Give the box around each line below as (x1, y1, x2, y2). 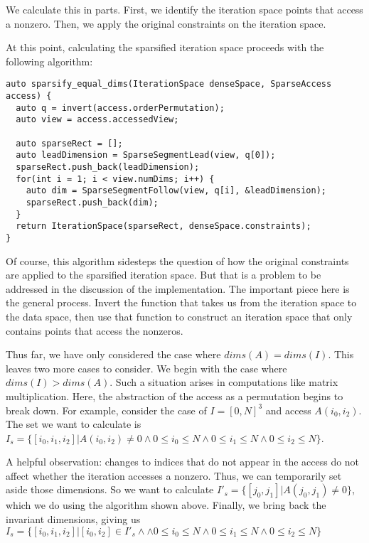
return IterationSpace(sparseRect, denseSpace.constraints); (16, 221, 311, 232)
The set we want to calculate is (6, 416, 141, 431)
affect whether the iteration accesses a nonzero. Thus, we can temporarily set (6, 468, 342, 483)
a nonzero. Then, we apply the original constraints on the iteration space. (6, 16, 326, 31)
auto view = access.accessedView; (16, 114, 179, 125)
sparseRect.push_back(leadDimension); (16, 161, 200, 172)
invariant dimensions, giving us (6, 512, 141, 527)
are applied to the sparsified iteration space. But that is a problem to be (6, 267, 321, 282)
